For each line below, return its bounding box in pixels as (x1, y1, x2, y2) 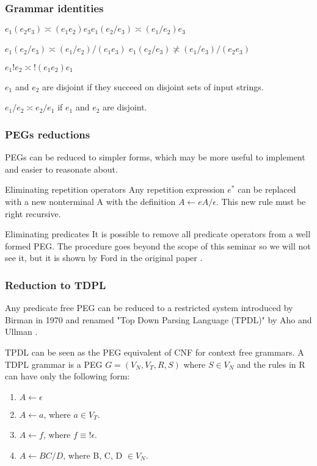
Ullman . (5, 325, 38, 338)
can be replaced (238, 183, 296, 196)
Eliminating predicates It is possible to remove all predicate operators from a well (5, 228, 311, 240)
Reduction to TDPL (5, 277, 106, 292)
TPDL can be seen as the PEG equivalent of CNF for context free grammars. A (5, 345, 304, 358)
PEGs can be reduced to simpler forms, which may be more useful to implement (5, 151, 305, 163)
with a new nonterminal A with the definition (5, 195, 176, 207)
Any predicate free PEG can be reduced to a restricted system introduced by (5, 301, 293, 314)
